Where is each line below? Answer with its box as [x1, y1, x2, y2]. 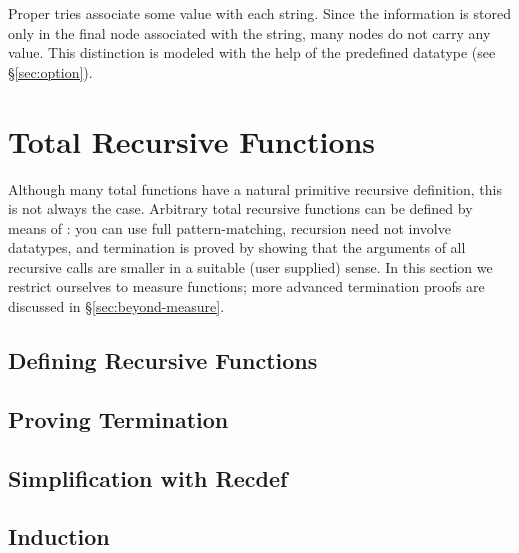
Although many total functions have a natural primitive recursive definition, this [8, 178, 502, 199]
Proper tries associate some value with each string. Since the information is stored [8, 3, 511, 23]
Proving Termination [8, 403, 229, 434]
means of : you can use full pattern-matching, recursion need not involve [8, 217, 451, 238]
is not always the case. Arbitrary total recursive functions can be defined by [8, 198, 473, 219]
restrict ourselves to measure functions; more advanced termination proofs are [8, 276, 485, 297]
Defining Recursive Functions [8, 345, 318, 376]
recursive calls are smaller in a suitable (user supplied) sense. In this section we [8, 256, 493, 277]
